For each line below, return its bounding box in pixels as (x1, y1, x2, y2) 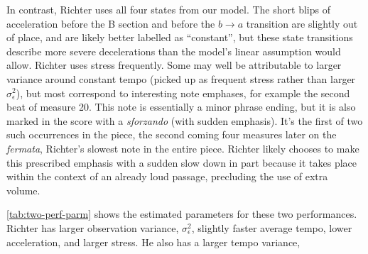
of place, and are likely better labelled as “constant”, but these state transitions (6, 30, 353, 45)
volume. (6, 182, 40, 197)
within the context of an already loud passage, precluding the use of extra (6, 169, 328, 184)
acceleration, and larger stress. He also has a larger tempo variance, (6, 234, 301, 249)
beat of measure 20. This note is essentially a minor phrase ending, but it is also (6, 99, 356, 114)
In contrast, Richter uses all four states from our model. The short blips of (6, 2, 330, 16)
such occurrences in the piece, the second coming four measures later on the (6, 127, 337, 142)
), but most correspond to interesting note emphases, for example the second (16, 85, 350, 100)
